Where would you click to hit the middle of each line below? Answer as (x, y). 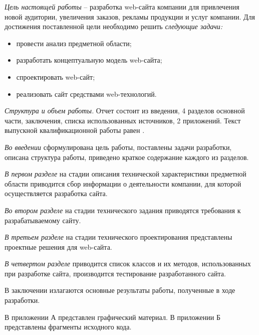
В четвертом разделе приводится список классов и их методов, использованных (128, 264)
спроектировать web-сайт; (56, 76)
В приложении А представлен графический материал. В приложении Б (112, 317)
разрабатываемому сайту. (43, 220)
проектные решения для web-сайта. (58, 246)
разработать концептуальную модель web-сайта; (89, 60)
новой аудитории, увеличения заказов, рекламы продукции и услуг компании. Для (130, 16)
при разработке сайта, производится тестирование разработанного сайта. (115, 273)
